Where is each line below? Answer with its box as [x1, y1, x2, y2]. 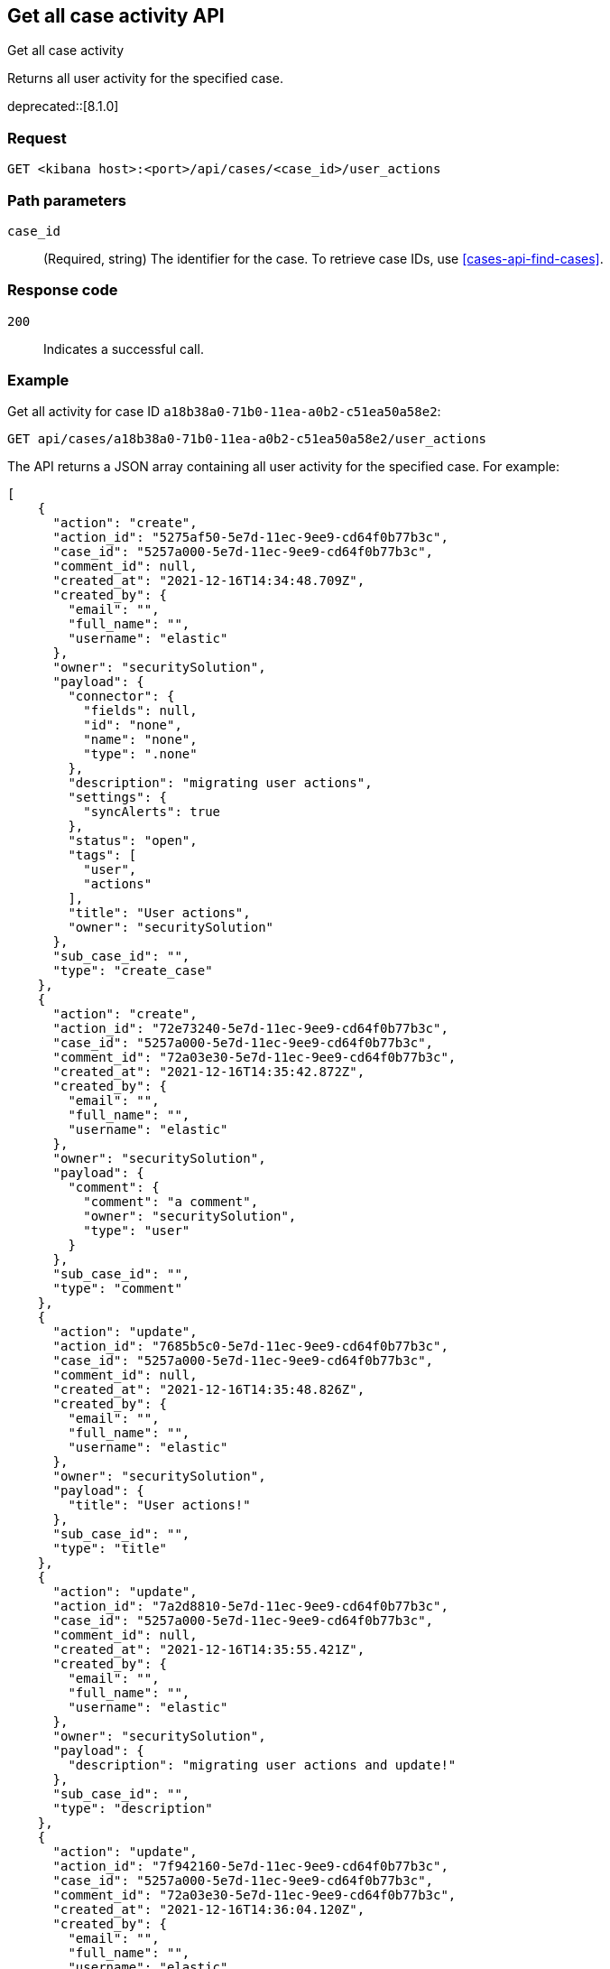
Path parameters [7, 190, 126, 209]
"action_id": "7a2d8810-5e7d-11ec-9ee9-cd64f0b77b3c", [52, 1599, 448, 1614]
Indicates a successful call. [43, 340, 204, 357]
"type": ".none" [83, 747, 198, 762]
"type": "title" [52, 1541, 168, 1556]
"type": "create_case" [52, 963, 213, 979]
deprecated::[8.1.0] [7, 98, 119, 115]
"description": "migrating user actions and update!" [68, 1758, 457, 1773]
